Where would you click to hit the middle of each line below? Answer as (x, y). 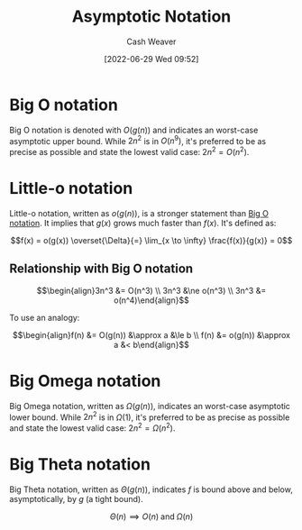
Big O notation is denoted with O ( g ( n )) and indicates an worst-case (134, 130)
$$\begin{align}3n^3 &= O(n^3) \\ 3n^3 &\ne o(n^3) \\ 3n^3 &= (151, 290)
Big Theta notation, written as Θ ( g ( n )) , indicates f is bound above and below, (151, 489)
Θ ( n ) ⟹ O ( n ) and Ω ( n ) (151, 516)
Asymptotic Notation (151, 17)
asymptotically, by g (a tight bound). (76, 498)
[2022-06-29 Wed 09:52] (151, 59)
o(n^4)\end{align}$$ (151, 300)
